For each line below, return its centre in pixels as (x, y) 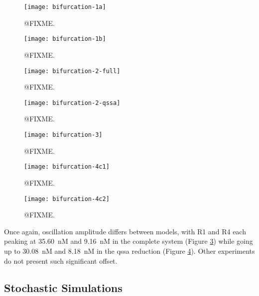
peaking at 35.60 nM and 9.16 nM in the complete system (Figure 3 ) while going (129, 241)
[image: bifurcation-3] (63, 135)
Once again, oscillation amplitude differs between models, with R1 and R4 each (125, 231)
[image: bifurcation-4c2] (67, 199)
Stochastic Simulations (63, 287)
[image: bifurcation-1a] (65, 7)
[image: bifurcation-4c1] (67, 167)
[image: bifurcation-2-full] (72, 71)
